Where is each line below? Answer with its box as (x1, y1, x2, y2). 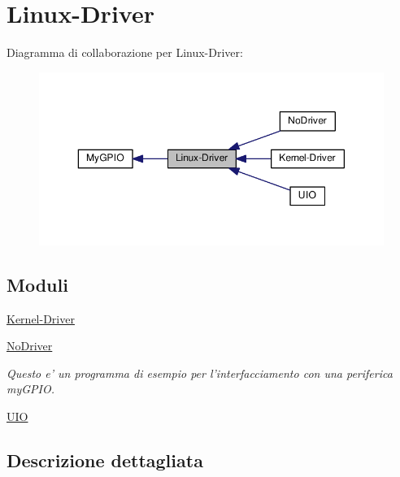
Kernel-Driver (7, 310, 75, 327)
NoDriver (7, 337, 53, 354)
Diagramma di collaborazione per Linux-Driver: (7, 44, 243, 61)
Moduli (7, 271, 68, 297)
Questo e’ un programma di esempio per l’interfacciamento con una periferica (7, 364, 393, 381)
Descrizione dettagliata (7, 448, 203, 473)
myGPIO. (7, 380, 55, 397)
